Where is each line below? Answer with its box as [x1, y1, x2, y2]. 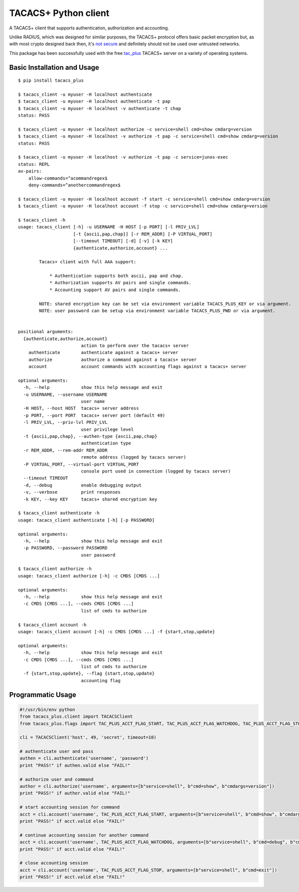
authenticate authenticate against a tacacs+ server [28, 350, 179, 356]
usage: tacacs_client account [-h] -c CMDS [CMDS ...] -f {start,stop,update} [18, 629, 215, 634]
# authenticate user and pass [19, 748, 94, 754]
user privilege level [81, 426, 134, 432]
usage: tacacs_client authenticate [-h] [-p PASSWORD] [18, 517, 155, 523]
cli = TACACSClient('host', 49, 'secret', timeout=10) [19, 734, 156, 740]
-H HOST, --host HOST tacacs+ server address [23, 405, 139, 411]
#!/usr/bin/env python [19, 707, 75, 713]
